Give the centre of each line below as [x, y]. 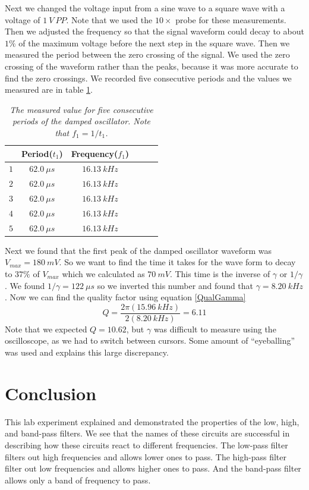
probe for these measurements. [231, 19]
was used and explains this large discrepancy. [87, 352]
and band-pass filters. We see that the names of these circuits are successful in [147, 433]
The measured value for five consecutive [81, 109]
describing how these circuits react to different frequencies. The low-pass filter [146, 445]
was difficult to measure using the [215, 329]
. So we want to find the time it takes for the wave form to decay [177, 262]
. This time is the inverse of [220, 274]
